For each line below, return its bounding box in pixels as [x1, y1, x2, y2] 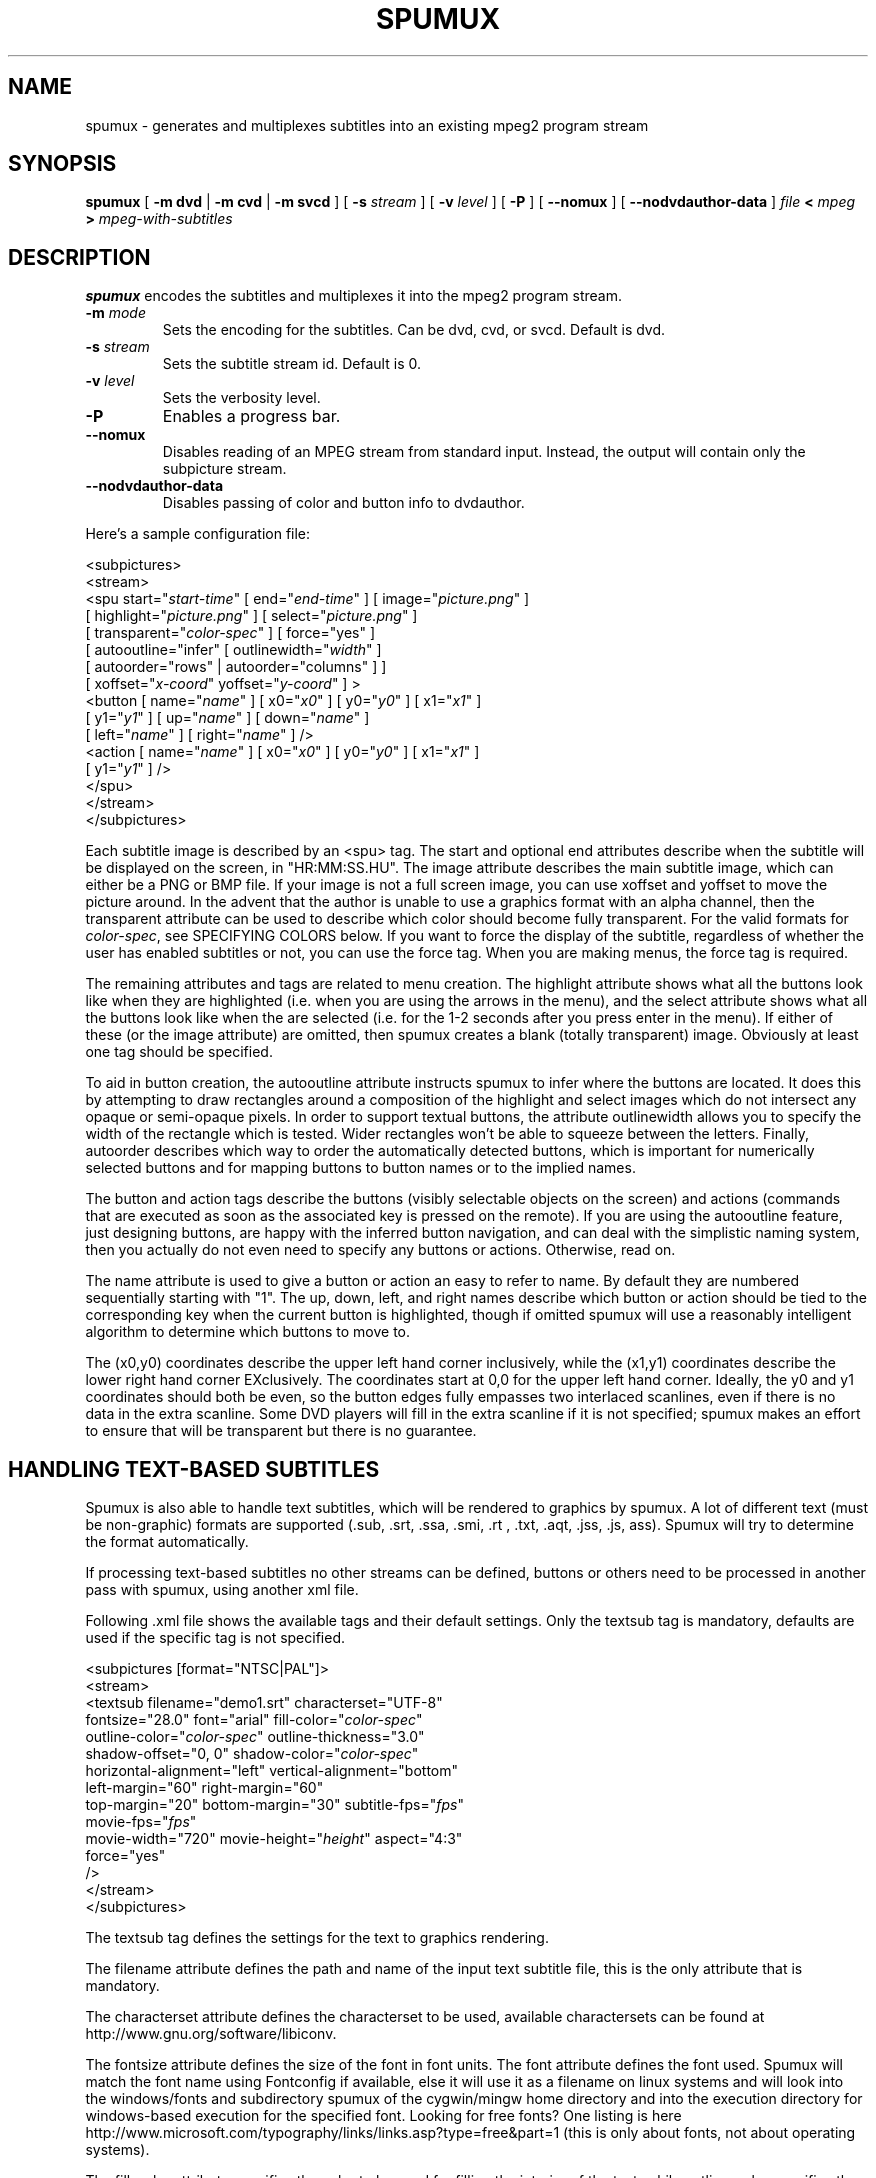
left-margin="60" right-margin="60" [85, 1779, 324, 1797]
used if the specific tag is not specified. [85, 1629, 346, 1647]
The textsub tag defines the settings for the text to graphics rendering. [85, 1929, 549, 1947]
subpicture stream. [162, 460, 287, 478]
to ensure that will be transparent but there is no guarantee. [85, 1422, 477, 1440]
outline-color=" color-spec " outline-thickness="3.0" [85, 1728, 425, 1746]
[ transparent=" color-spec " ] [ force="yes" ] [85, 624, 376, 642]
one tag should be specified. [85, 1043, 273, 1061]
